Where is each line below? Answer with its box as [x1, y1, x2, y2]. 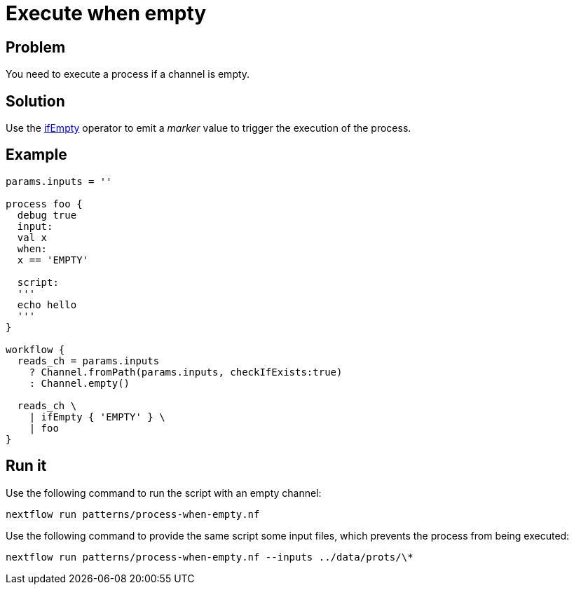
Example [6, 146, 67, 164]
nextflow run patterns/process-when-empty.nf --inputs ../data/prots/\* [6, 551, 414, 563]
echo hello [17, 299, 77, 310]
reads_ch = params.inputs [17, 355, 160, 366]
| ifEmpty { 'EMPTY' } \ [29, 411, 165, 423]
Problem [6, 38, 66, 56]
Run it [6, 457, 47, 475]
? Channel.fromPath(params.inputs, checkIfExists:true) [29, 366, 343, 378]
